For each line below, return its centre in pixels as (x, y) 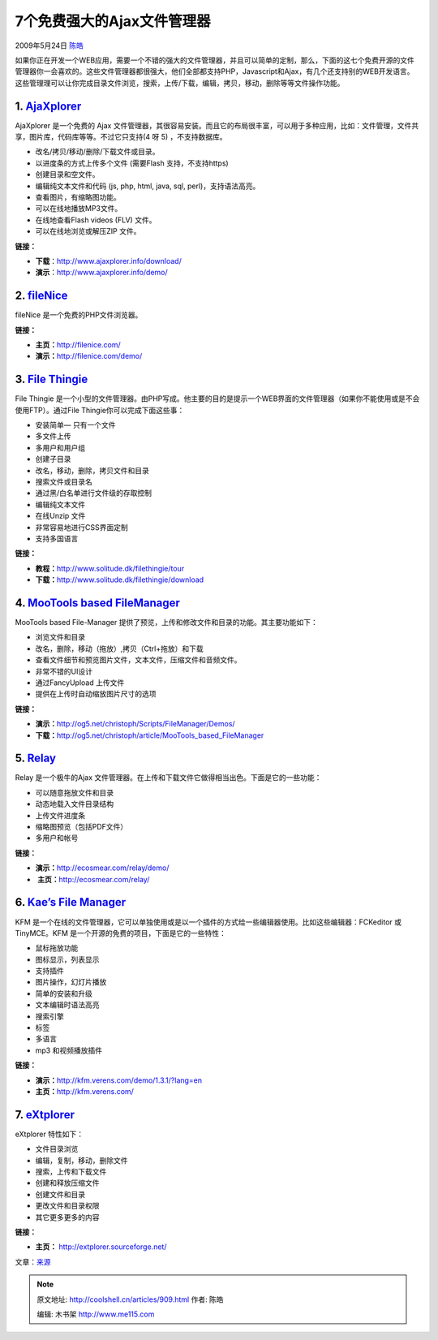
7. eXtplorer (45, 1115)
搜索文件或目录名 (64, 482)
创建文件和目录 (60, 1194)
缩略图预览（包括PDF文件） (82, 827)
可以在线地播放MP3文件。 (79, 209)
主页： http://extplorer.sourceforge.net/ (101, 1247)
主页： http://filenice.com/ (78, 345)
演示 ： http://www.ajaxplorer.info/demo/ (101, 273)
